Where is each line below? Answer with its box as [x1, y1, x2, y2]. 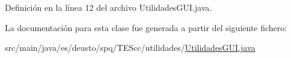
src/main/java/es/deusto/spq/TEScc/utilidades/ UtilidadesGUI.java [5, 41, 256, 54]
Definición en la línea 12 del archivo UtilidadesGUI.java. [5, 1, 212, 13]
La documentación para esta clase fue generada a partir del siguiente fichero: [5, 21, 287, 33]
